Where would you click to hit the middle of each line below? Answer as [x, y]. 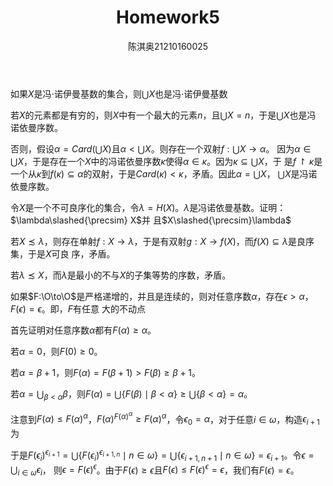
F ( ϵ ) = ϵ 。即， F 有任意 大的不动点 [78, 308]
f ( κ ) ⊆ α [66, 173]
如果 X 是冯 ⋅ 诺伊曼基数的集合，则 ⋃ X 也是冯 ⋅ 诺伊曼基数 [119, 93]
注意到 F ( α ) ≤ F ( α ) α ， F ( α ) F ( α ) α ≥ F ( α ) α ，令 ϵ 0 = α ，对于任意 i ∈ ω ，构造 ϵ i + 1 [165, 418]
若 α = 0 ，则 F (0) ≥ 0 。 [56, 351]
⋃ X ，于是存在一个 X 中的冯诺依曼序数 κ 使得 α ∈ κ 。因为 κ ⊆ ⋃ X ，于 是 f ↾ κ [162, 161]
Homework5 [168, 17]
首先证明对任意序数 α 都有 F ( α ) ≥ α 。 [83, 330]
